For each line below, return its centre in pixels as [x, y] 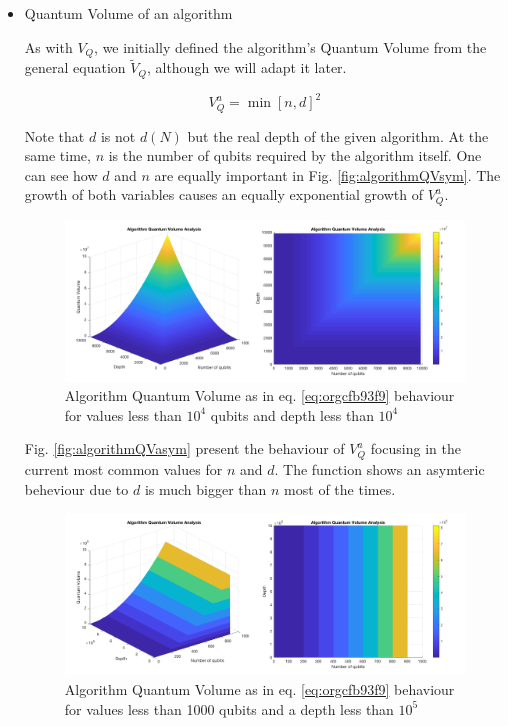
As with [48, 46]
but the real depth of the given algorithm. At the [338, 135]
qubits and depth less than [292, 414]
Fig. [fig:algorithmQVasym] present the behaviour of [184, 448]
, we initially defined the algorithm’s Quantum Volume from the [290, 46]
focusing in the [415, 448]
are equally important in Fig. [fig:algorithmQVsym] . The [327, 174]
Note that [54, 135]
